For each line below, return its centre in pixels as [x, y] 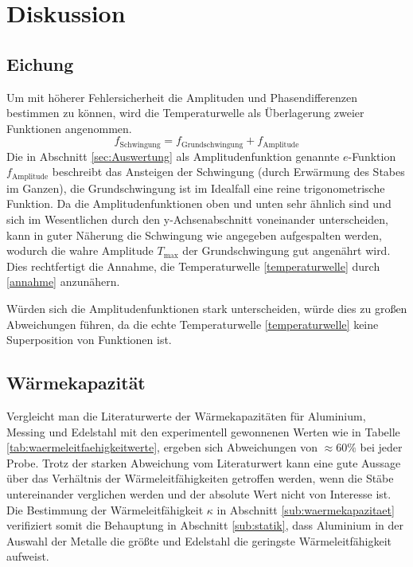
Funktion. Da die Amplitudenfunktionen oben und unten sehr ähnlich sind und [199, 203]
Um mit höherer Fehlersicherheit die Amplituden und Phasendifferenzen [182, 97]
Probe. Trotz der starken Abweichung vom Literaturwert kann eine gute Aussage [204, 462]
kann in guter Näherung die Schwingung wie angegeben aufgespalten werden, [194, 235]
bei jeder [381, 447]
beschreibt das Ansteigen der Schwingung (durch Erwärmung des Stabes [228, 172]
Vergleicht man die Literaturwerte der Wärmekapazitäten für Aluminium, [186, 416]
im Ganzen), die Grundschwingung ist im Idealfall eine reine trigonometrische [196, 188]
